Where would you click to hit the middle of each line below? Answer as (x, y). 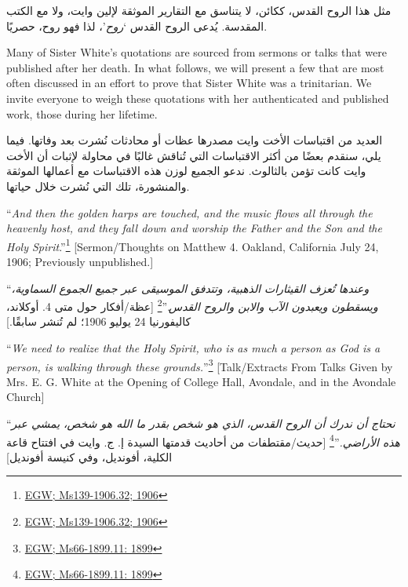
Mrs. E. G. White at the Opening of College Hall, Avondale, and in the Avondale (201, 381)
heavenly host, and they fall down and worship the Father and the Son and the (194, 228)
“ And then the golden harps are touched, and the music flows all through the (189, 212)
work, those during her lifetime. (82, 113)
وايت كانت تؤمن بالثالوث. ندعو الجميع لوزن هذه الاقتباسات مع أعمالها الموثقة (186, 171)
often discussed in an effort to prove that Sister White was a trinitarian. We (189, 83)
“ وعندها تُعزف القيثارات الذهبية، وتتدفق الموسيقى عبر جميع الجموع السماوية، (188, 288)
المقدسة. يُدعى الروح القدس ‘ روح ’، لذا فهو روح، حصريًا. (137, 26)
